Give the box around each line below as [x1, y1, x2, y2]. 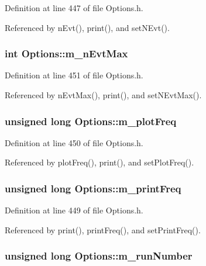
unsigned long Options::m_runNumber [5, 248, 193, 263]
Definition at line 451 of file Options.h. [5, 69, 143, 81]
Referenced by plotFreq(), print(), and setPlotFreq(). [5, 156, 194, 168]
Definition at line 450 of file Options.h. [5, 136, 143, 148]
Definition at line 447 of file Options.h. [5, 2, 143, 13]
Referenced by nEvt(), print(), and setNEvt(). [5, 21, 170, 33]
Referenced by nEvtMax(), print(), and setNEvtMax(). [5, 89, 202, 101]
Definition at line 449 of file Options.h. [5, 204, 143, 216]
